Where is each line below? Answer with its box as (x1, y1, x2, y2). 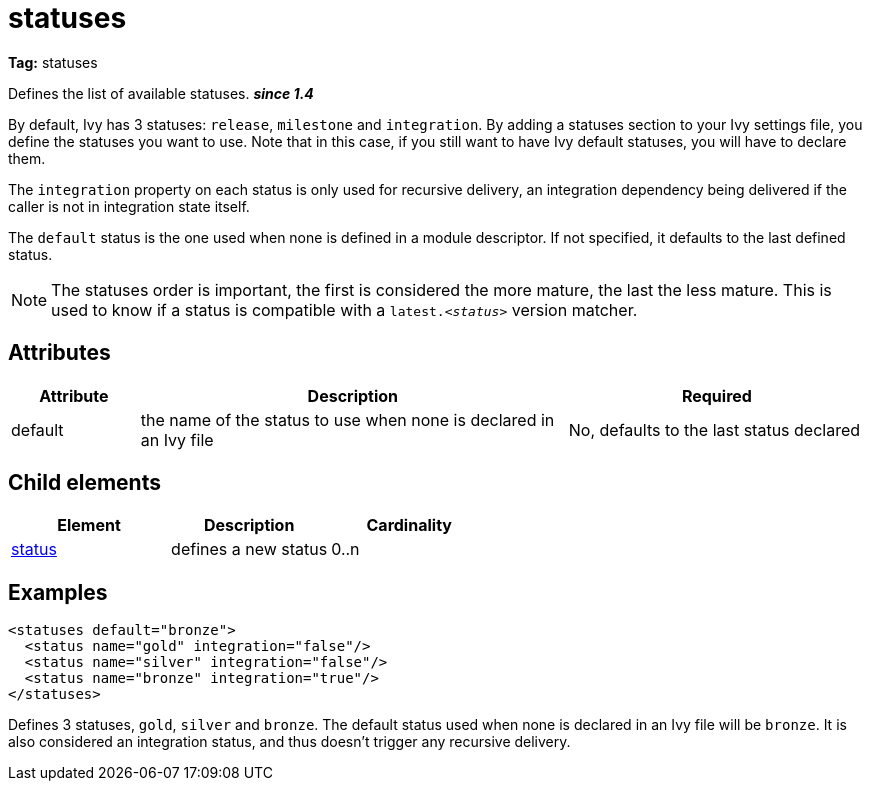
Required (681, 385, 752, 406)
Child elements (8, 470, 161, 496)
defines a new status (171, 539, 328, 560)
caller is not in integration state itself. (8, 197, 250, 215)
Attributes (8, 340, 111, 366)
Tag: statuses (8, 53, 98, 71)
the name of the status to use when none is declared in (140, 409, 555, 430)
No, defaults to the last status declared (568, 419, 861, 440)
